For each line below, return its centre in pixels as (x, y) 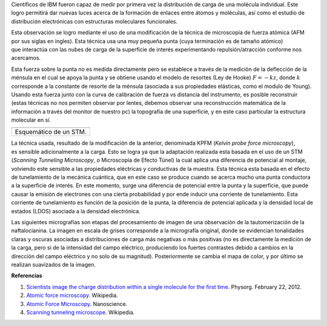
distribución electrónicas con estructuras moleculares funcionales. (94, 21)
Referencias (27, 276)
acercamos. (26, 58)
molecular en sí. (31, 120)
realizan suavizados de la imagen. (54, 264)
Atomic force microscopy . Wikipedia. (72, 295)
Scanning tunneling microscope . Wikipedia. (81, 312)
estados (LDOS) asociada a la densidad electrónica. (76, 211)
